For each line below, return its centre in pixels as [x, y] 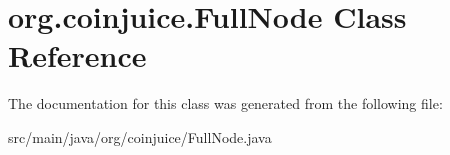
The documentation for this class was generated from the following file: [225, 103]
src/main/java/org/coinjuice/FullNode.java [140, 136]
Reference [77, 55]
